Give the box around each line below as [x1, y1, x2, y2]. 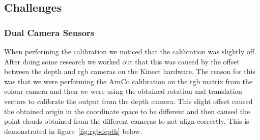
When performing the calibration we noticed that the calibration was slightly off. [4, 46, 256, 56]
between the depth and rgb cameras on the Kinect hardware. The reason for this [4, 66, 255, 77]
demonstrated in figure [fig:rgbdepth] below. [4, 125, 142, 136]
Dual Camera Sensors [4, 26, 95, 39]
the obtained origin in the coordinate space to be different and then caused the [4, 106, 250, 116]
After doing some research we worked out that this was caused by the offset [4, 56, 240, 66]
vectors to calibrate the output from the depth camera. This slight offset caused [4, 95, 253, 106]
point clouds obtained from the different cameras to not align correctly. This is [4, 116, 249, 126]
